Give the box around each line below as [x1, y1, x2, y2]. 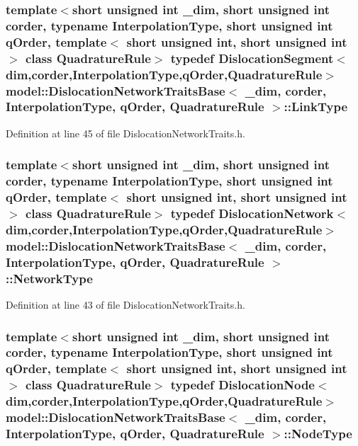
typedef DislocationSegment [170, 49, 334, 67]
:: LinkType [284, 98, 348, 115]
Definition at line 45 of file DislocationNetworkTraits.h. [6, 125, 245, 140]
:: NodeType [284, 425, 352, 442]
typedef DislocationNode [170, 376, 315, 394]
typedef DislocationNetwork [170, 205, 334, 222]
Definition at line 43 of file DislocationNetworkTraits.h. [6, 297, 245, 312]
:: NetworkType [6, 269, 93, 287]
